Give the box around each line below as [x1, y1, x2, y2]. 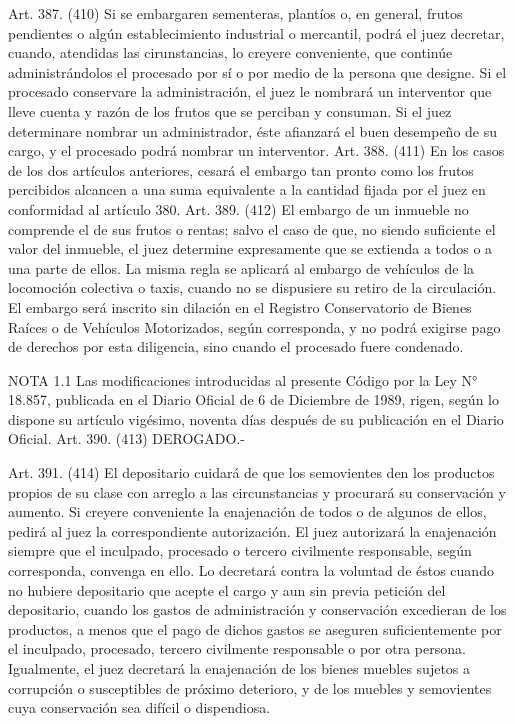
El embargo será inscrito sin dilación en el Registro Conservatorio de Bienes [8, 296, 472, 317]
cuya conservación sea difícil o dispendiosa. [8, 697, 271, 718]
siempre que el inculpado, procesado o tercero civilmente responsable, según [8, 540, 472, 561]
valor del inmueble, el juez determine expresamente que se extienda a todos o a [8, 238, 493, 259]
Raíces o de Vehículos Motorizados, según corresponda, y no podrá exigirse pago [8, 316, 501, 337]
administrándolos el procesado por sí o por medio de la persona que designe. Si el [8, 61, 507, 82]
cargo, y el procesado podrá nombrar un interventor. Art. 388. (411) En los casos [8, 140, 505, 161]
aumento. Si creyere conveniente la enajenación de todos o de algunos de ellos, [8, 501, 487, 522]
